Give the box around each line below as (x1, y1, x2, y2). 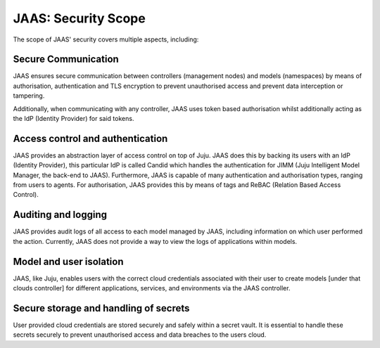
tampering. (13, 91, 45, 100)
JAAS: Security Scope (13, 11, 146, 26)
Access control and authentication (13, 132, 168, 144)
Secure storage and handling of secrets (13, 302, 190, 314)
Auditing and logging (13, 209, 107, 221)
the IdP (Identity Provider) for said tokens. (13, 115, 134, 123)
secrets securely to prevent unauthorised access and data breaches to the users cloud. (13, 330, 267, 339)
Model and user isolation (13, 255, 124, 267)
